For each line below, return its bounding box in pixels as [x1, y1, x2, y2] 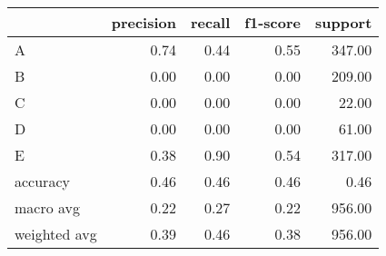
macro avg [15, 197, 81, 218]
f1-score [244, 12, 301, 33]
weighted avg [15, 223, 97, 244]
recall [190, 12, 231, 33]
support [314, 12, 372, 33]
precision [111, 12, 176, 33]
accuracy [15, 171, 70, 192]
